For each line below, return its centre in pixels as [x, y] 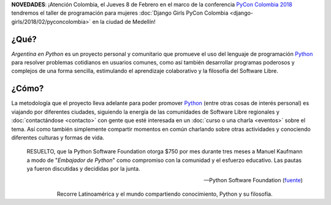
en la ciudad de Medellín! [124, 21]
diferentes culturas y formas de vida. [58, 137]
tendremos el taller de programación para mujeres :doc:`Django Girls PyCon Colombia [120, 13]
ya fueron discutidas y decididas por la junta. [83, 169]
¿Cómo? [28, 89]
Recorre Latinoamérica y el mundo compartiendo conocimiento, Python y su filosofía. [165, 194]
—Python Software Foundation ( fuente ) [253, 180]
